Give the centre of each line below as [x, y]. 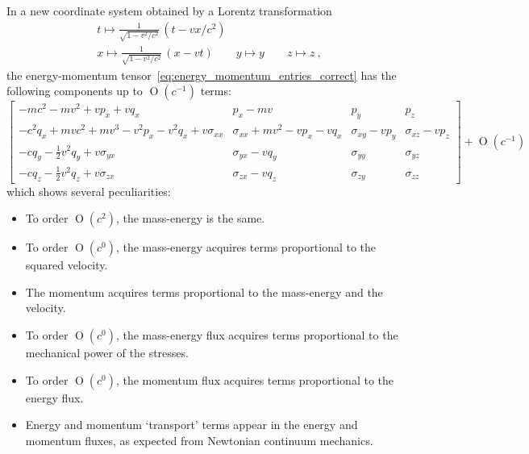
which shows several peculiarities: [89, 191]
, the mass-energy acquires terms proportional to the [246, 247]
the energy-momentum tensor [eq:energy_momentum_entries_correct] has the [202, 75]
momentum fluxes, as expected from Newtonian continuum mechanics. [199, 440]
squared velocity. [67, 265]
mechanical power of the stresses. [107, 353]
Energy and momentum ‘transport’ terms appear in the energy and [192, 425]
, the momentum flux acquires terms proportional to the [255, 379]
